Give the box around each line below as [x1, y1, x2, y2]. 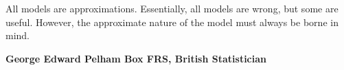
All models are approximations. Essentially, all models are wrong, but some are [5, 1, 339, 15]
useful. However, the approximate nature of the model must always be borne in [5, 14, 339, 29]
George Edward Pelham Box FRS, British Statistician [5, 51, 267, 65]
